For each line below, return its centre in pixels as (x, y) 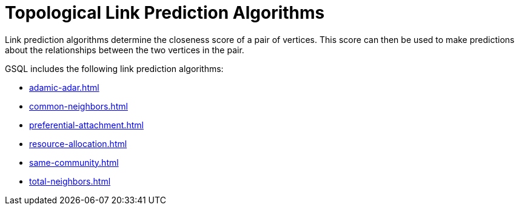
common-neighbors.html (79, 106)
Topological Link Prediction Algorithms (165, 13)
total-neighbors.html (70, 181)
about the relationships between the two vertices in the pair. (125, 50)
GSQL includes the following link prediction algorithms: (114, 68)
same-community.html (74, 162)
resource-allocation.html (78, 143)
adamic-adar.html (64, 87)
